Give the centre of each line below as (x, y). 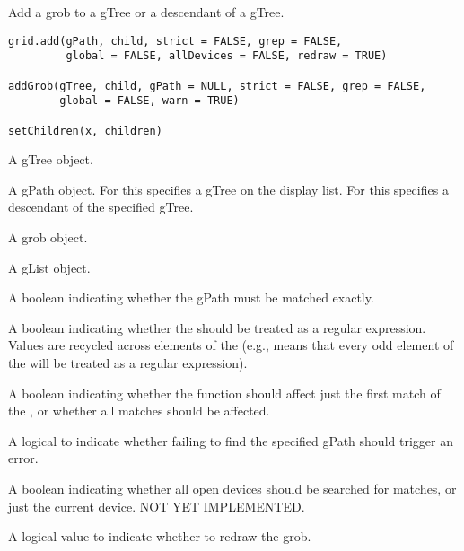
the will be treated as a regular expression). (128, 362)
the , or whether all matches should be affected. (139, 411)
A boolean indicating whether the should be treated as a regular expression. (217, 327)
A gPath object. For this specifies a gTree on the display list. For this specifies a (228, 189)
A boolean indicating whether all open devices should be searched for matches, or (232, 488)
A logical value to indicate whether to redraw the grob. (160, 536)
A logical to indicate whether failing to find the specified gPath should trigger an (231, 440)
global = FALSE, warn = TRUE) (149, 101)
